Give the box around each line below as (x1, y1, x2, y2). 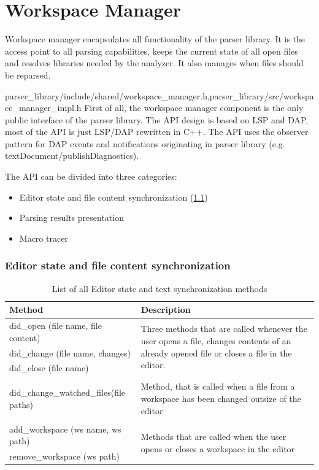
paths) (9, 398, 33, 410)
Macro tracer (19, 231, 68, 244)
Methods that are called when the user (140, 430, 286, 443)
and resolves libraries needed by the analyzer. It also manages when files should (5, 56, 304, 69)
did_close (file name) (9, 361, 89, 374)
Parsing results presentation (19, 211, 124, 224)
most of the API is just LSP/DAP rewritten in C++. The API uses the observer (5, 125, 309, 138)
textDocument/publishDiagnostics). (5, 149, 139, 162)
